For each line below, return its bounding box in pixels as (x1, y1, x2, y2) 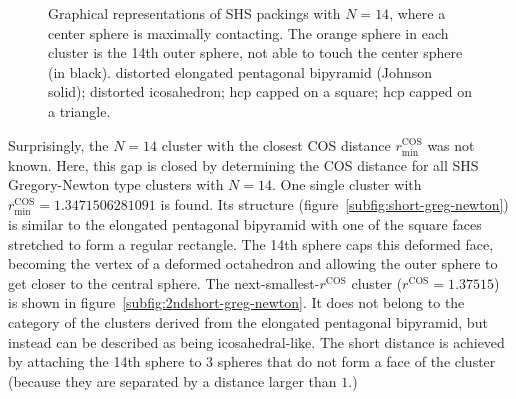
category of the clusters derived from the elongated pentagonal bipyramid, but (8, 312, 488, 333)
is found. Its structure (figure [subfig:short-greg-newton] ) (160, 193, 509, 214)
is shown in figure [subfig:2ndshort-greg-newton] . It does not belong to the (8, 292, 465, 313)
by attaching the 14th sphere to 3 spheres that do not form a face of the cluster (8, 351, 496, 372)
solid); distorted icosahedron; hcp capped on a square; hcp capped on (48, 81, 472, 102)
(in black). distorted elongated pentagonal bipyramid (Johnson (48, 61, 432, 82)
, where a (389, 3, 446, 23)
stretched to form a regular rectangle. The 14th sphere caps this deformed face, (8, 233, 494, 254)
